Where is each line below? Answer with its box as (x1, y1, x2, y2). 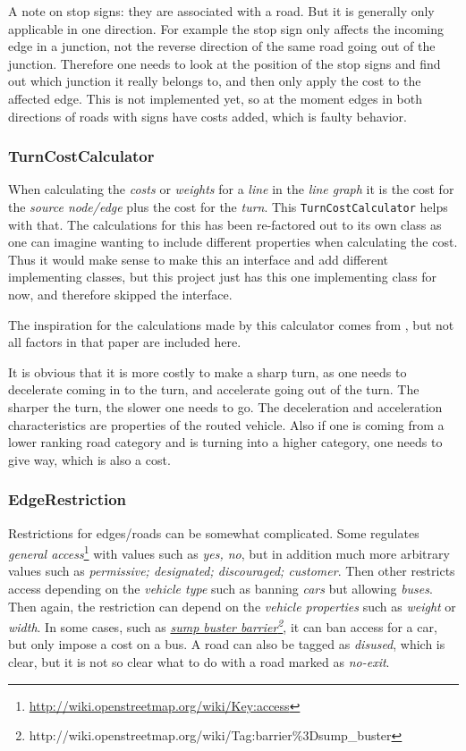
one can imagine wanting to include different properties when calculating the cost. (8, 232, 458, 251)
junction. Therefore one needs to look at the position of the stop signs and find (8, 54, 441, 72)
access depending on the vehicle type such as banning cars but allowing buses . (8, 579, 433, 597)
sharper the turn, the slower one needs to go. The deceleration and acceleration (8, 397, 443, 416)
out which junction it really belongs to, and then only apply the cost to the (8, 72, 421, 90)
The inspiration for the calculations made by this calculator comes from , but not (8, 315, 454, 333)
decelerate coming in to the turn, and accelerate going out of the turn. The (8, 380, 419, 399)
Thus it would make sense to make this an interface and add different (8, 249, 389, 268)
